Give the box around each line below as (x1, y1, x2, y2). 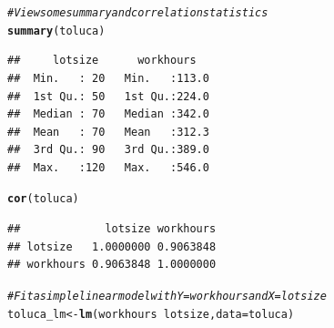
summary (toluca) (7, 24, 106, 37)
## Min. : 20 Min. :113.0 (7, 71, 209, 85)
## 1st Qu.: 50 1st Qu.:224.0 (7, 89, 209, 103)
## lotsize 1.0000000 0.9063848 (7, 240, 217, 253)
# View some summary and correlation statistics (7, 6, 268, 19)
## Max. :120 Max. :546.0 (7, 160, 209, 174)
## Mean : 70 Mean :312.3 (7, 125, 209, 138)
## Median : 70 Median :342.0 (7, 108, 209, 121)
